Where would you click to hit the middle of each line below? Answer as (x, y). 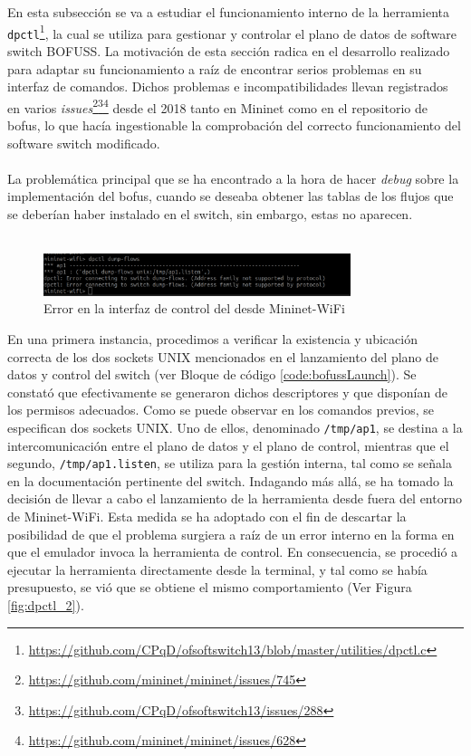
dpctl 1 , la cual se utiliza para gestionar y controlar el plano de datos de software (232, 32)
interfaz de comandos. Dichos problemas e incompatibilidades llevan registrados (228, 86)
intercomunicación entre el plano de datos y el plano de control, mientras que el (228, 445)
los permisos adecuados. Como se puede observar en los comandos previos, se (221, 410)
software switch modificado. (84, 143)
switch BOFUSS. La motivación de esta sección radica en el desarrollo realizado (229, 50)
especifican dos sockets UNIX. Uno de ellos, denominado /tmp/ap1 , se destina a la (235, 427)
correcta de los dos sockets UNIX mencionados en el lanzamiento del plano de (223, 356)
